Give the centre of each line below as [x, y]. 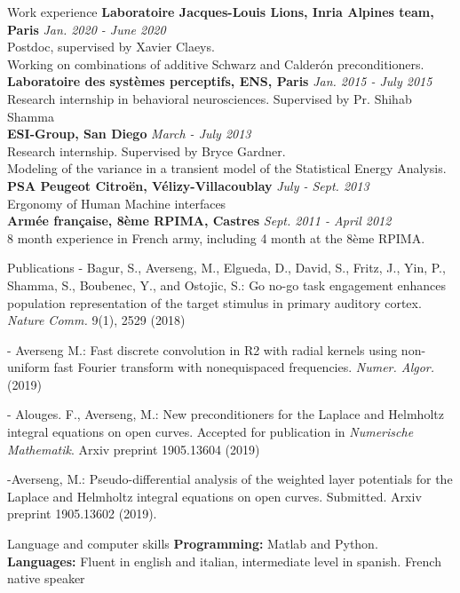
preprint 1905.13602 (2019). [82, 514]
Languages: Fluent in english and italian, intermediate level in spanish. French [224, 561]
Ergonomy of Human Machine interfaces [117, 203]
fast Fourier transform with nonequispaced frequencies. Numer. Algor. [244, 367]
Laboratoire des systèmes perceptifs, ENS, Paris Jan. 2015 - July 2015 [220, 81]
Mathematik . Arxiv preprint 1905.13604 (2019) [134, 449]
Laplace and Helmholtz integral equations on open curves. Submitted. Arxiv [214, 496]
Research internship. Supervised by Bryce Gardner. [147, 150]
